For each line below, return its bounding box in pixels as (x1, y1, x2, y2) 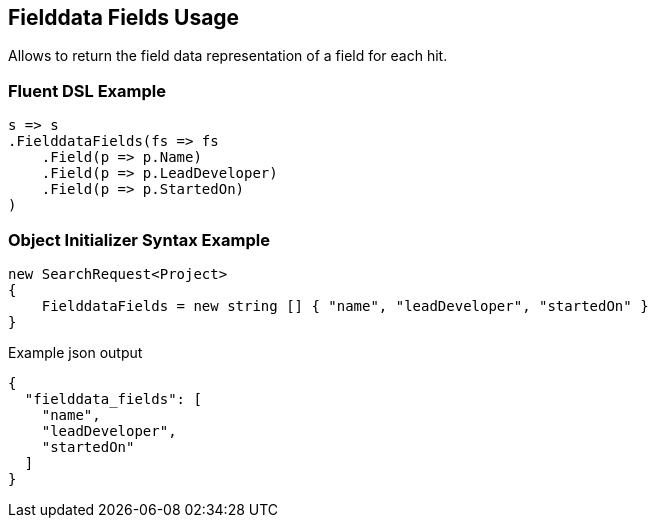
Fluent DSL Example (8, 80, 166, 101)
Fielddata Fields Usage (8, 5, 240, 30)
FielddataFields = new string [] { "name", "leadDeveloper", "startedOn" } (41, 297, 649, 314)
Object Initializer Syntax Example (8, 229, 270, 250)
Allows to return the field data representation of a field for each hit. (8, 47, 448, 65)
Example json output (8, 343, 143, 361)
